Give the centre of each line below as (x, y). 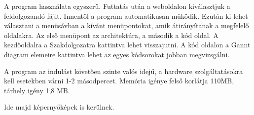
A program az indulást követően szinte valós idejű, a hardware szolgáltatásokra (124, 71)
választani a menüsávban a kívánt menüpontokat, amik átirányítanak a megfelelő (127, 25)
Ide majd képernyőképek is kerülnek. (59, 107)
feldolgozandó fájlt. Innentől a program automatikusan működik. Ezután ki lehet (126, 16)
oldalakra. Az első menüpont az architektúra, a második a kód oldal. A (111, 35)
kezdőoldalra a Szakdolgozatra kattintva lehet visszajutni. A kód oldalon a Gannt (127, 45)
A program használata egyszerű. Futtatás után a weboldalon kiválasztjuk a (117, 6)
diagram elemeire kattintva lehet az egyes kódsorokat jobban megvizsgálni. (117, 54)
